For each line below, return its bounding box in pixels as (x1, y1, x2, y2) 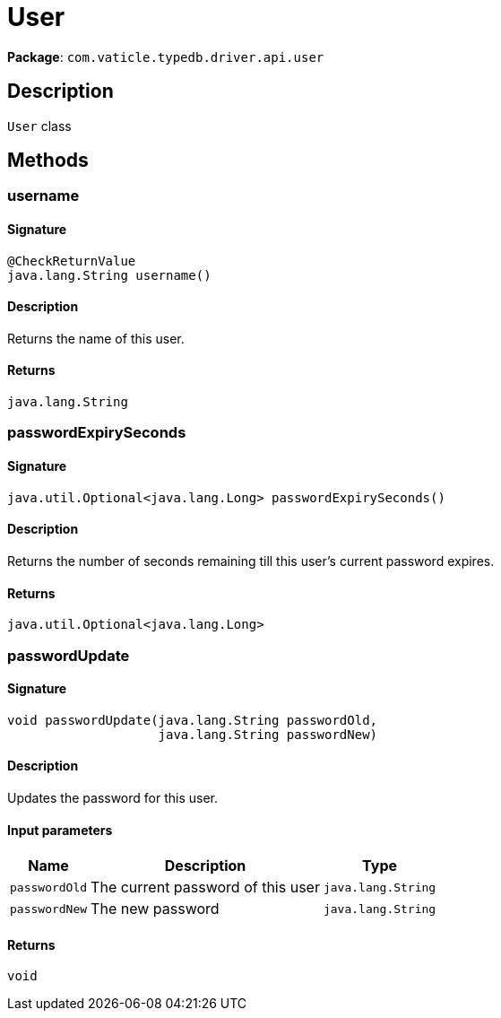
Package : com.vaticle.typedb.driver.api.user (7, 48, 324, 65)
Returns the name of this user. (7, 330, 185, 346)
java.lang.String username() (7, 267, 212, 283)
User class (7, 117, 72, 134)
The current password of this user (91, 878, 320, 897)
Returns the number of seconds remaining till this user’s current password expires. (7, 553, 495, 569)
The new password (91, 900, 220, 918)
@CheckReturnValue (7, 253, 136, 268)
